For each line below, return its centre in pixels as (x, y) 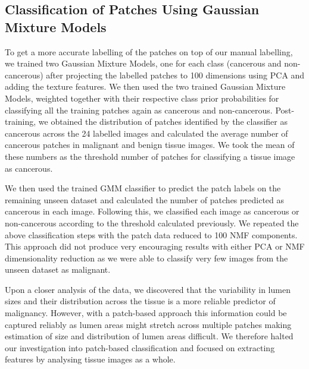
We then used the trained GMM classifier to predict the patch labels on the (143, 188)
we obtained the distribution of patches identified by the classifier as (163, 122)
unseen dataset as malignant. (58, 269)
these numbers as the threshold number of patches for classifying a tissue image (150, 156)
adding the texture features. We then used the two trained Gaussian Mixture (145, 86)
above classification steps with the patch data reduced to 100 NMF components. (151, 234)
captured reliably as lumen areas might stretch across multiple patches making (148, 324)
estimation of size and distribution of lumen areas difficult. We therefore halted (149, 336)
